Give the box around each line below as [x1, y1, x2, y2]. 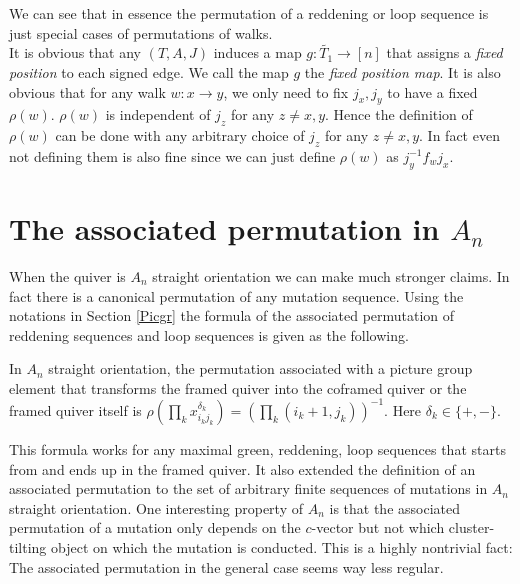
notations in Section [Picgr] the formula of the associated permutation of [9, 305, 455, 326]
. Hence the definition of [325, 104, 473, 125]
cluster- [448, 517, 495, 538]
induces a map [213, 42, 302, 63]
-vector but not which [311, 517, 445, 538]
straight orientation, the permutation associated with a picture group [48, 358, 473, 379]
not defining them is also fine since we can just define [9, 145, 336, 166]
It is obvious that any [9, 42, 141, 63]
